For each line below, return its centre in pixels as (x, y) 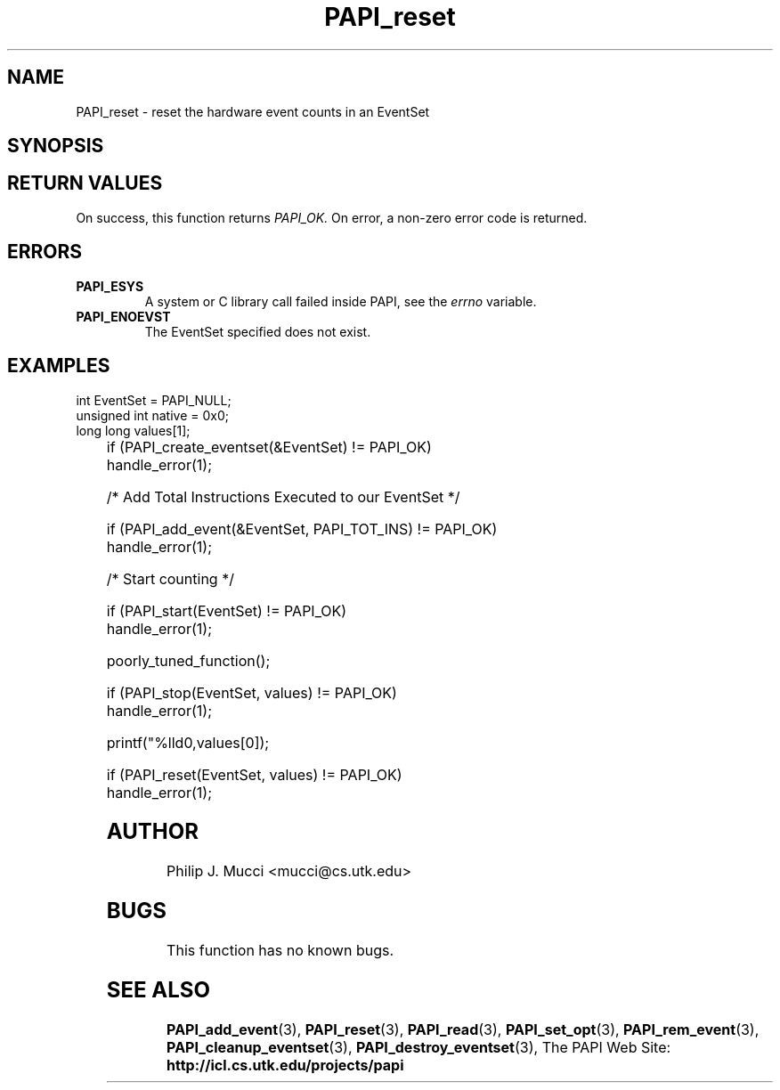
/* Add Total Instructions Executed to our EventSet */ (283, 496)
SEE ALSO (158, 990)
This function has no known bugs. (280, 951)
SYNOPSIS (56, 146)
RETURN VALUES (85, 183)
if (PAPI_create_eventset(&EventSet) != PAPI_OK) (269, 447)
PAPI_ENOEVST (123, 316)
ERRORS (45, 252)
